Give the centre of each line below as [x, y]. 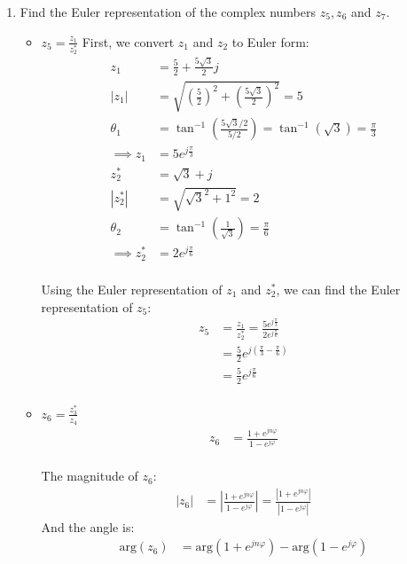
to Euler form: [270, 41]
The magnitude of [90, 476]
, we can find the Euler [338, 289]
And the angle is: [88, 526]
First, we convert [128, 41]
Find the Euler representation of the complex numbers [168, 12]
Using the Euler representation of [132, 289]
